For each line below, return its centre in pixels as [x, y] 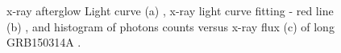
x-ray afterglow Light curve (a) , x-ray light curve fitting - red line [170, 10]
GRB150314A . [44, 42]
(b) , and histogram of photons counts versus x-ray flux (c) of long [170, 26]
